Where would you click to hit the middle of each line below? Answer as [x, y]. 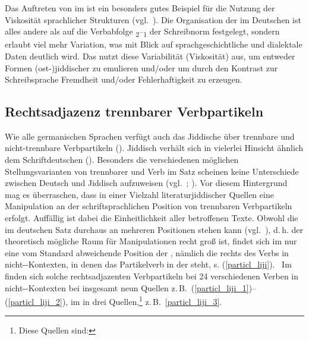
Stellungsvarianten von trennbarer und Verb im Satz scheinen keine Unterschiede [152, 171]
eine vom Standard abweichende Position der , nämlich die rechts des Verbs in [147, 252]
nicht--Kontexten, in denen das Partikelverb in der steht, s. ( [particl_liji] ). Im [148, 264]
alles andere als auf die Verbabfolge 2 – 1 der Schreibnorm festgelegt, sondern [142, 32]
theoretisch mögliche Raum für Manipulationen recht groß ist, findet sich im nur [151, 241]
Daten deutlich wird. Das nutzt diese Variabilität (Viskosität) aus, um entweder [150, 56]
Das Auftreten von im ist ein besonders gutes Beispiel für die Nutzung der [140, 8]
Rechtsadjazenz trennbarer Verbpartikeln [134, 111]
